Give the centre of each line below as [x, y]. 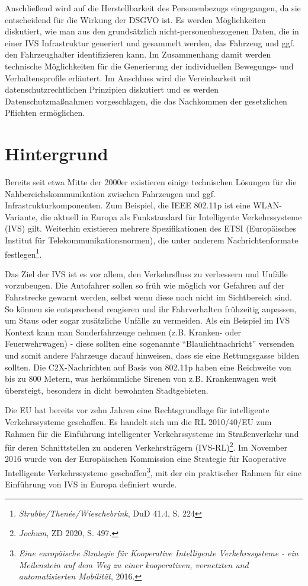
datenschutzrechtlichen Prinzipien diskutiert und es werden [112, 89]
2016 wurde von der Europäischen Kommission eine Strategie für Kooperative [146, 459]
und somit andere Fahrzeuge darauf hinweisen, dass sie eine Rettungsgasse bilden [152, 355]
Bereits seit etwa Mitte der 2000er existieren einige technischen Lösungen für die [151, 182]
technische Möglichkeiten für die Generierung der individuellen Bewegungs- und [149, 66]
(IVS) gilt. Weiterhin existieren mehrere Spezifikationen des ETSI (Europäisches [151, 228]
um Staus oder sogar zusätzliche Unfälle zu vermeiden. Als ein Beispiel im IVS [147, 320]
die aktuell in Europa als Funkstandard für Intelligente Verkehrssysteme [171, 216]
